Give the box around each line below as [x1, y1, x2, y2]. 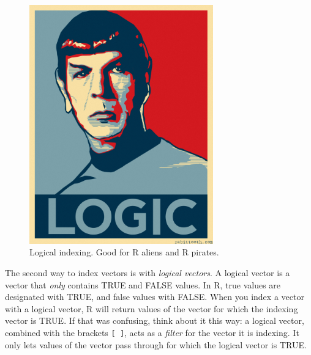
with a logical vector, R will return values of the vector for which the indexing [5, 302, 298, 315]
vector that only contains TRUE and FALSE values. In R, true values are [5, 278, 281, 291]
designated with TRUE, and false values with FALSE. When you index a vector [5, 290, 304, 303]
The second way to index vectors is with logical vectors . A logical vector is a [5, 266, 290, 279]
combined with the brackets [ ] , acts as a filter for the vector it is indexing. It [5, 326, 299, 339]
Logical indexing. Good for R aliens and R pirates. [29, 246, 219, 258]
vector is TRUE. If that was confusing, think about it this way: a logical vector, [5, 314, 304, 327]
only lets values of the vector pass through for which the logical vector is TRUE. [5, 338, 307, 351]
